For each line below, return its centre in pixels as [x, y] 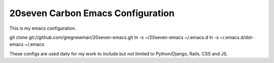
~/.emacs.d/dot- [237, 37]
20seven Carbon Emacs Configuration [92, 13]
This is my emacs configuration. [43, 28]
